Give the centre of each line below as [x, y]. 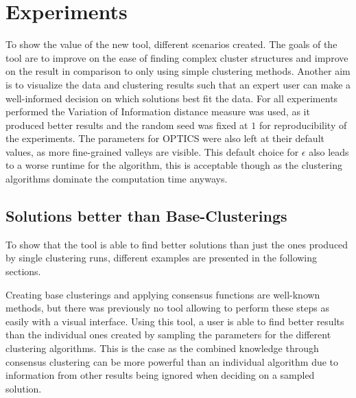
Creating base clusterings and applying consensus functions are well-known [163, 294]
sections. [23, 271]
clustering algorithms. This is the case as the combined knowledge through [162, 348]
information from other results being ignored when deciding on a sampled [160, 375]
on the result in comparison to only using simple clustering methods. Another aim [178, 71]
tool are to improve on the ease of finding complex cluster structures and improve [177, 57]
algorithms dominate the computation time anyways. [117, 179]
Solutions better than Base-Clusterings [146, 216]
